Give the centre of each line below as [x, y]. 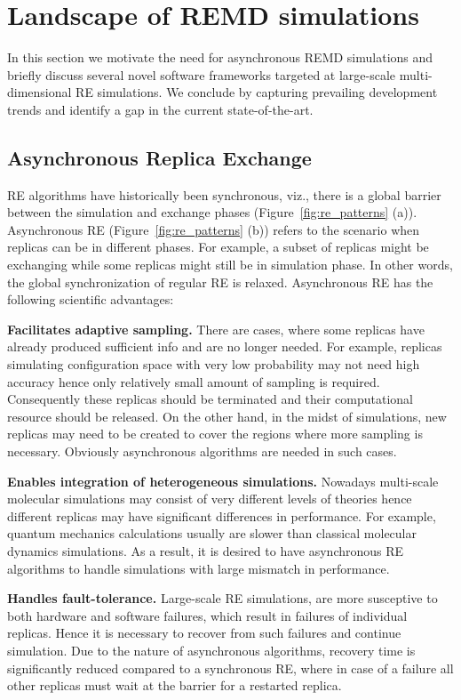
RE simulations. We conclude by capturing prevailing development [257, 92]
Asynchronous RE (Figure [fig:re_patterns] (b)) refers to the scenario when [214, 229]
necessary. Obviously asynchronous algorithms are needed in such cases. [202, 451]
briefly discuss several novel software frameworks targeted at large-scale [202, 74]
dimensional [40, 92]
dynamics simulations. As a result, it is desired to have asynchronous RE [206, 550]
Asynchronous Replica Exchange [159, 157]
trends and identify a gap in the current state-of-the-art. [160, 109]
